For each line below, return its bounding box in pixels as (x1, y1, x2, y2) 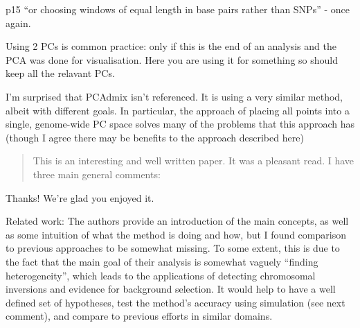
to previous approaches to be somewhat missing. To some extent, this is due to (6, 241, 340, 255)
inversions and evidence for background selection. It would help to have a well (6, 282, 336, 296)
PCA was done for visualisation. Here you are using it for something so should (6, 52, 339, 67)
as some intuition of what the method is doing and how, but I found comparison (6, 227, 346, 241)
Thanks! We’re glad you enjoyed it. (6, 190, 154, 205)
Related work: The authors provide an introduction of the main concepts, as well (6, 214, 349, 228)
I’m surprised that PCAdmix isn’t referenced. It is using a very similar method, (6, 89, 343, 103)
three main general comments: (33, 166, 161, 181)
